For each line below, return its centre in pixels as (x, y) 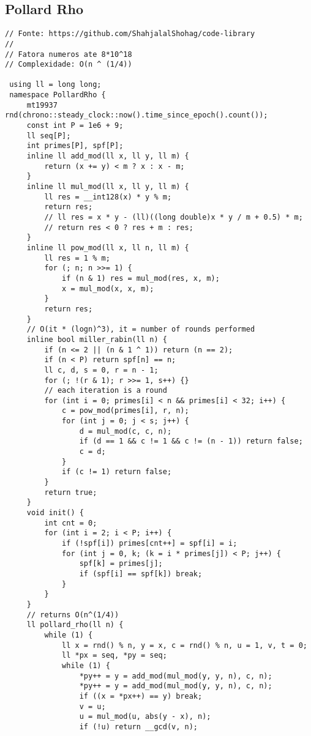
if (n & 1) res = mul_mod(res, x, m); (141, 278)
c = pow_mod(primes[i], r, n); (126, 411)
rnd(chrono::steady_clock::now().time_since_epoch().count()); (137, 115)
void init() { (55, 513)
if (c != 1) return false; (117, 472)
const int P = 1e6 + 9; (75, 126)
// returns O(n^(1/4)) (73, 615)
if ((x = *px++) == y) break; (141, 696)
